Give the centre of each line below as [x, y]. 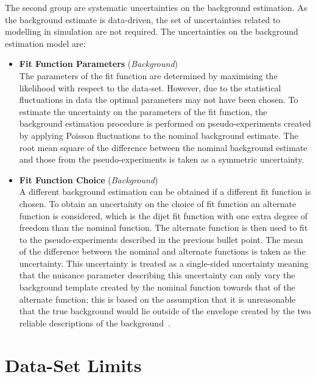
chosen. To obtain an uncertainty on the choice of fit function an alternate [158, 203]
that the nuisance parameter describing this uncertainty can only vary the [157, 275]
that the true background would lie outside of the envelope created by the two [165, 311]
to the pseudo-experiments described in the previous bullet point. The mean [161, 239]
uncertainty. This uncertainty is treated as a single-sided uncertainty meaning [164, 263]
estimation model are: [45, 43]
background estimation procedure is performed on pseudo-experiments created [165, 123]
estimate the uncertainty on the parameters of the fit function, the [143, 111]
